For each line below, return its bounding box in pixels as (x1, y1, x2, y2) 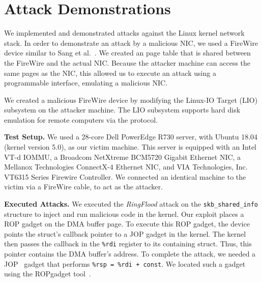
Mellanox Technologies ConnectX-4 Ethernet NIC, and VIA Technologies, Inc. (4, 161, 248, 172)
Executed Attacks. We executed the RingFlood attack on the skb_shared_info (4, 199, 258, 209)
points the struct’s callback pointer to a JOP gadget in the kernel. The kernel (4, 228, 246, 239)
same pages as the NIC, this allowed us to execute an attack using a (4, 67, 216, 78)
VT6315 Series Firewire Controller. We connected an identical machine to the (4, 171, 246, 182)
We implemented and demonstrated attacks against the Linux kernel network (4, 27, 245, 38)
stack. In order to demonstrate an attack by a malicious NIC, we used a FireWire (4, 37, 258, 48)
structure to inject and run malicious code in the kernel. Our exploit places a (4, 208, 244, 219)
